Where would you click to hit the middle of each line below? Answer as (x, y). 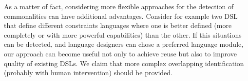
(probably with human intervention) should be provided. (88, 73)
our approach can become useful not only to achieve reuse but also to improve (120, 53)
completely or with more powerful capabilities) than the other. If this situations (123, 34)
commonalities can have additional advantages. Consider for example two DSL (121, 16)
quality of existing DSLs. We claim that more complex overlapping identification (124, 63)
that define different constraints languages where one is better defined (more (118, 25)
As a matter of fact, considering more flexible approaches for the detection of (119, 6)
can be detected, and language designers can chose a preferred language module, (124, 44)
